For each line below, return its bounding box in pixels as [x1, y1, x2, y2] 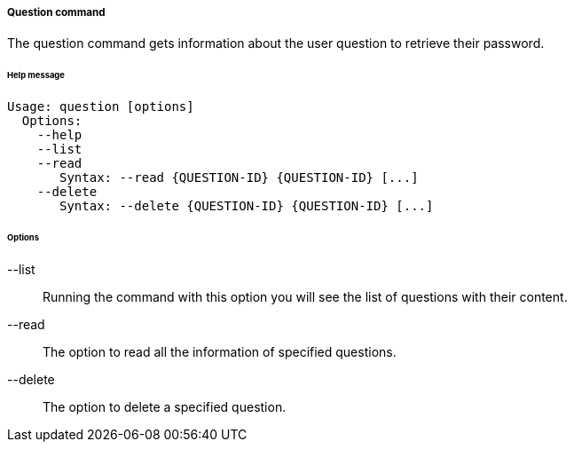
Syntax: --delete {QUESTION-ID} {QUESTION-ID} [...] [59, 199, 434, 214]
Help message [7, 70, 65, 81]
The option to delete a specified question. [43, 398, 287, 414]
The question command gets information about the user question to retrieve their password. [7, 35, 545, 51]
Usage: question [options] [7, 99, 194, 114]
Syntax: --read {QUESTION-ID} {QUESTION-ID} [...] [59, 170, 419, 185]
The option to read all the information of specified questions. [43, 343, 397, 359]
